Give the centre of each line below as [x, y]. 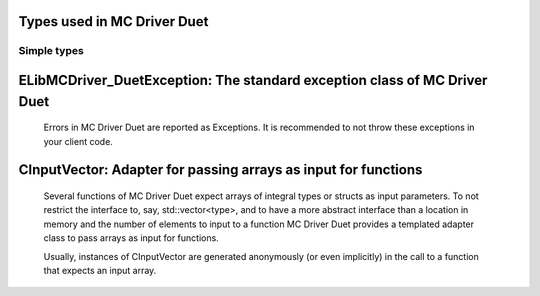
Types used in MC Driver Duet [113, 21]
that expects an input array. [100, 270]
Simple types [51, 51]
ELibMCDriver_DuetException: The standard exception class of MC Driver [253, 80]
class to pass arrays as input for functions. [131, 238]
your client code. [78, 141]
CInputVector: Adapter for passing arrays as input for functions [220, 170]
